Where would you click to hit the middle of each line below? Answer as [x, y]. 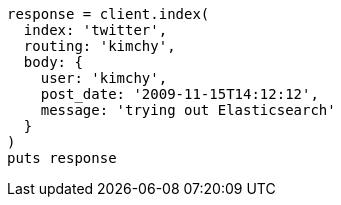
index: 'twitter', [95, 30]
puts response [62, 158]
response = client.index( [108, 14]
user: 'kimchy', [104, 78]
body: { [53, 62]
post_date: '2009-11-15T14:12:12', [179, 94]
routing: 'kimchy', [99, 46]
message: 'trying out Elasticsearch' [188, 110]
